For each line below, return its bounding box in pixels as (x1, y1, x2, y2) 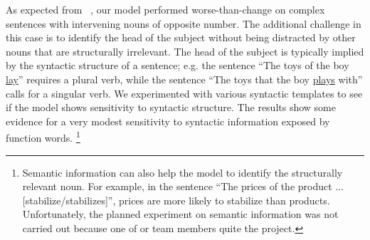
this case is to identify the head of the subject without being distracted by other (6, 30, 356, 45)
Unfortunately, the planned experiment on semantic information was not (22, 207, 339, 221)
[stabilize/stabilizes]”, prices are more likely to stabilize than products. (22, 192, 330, 207)
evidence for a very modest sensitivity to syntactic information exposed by (6, 113, 330, 128)
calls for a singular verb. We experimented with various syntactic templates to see (6, 85, 363, 100)
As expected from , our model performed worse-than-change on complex (6, 2, 325, 16)
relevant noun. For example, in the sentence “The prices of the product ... (22, 179, 344, 194)
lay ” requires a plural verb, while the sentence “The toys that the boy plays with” (6, 71, 363, 86)
